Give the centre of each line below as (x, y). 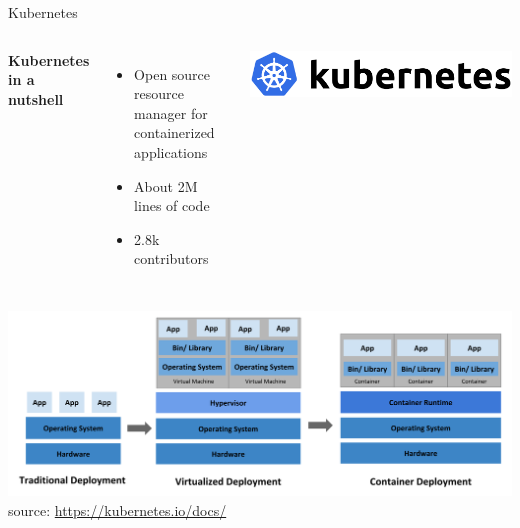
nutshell (36, 98)
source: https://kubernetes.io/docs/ (117, 510)
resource (159, 93)
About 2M (166, 185)
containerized (174, 132)
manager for (171, 112)
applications (171, 151)
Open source (172, 73)
